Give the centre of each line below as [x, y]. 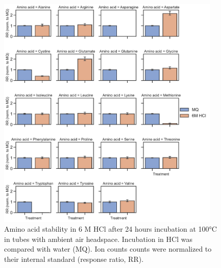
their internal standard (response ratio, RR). [74, 259]
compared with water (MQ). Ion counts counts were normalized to [108, 249]
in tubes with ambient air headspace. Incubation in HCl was [98, 239]
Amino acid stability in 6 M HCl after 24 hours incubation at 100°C [110, 229]
